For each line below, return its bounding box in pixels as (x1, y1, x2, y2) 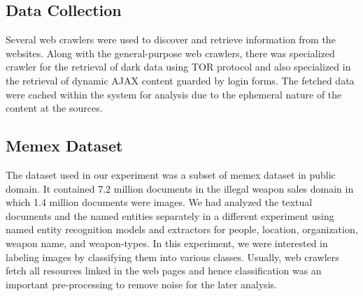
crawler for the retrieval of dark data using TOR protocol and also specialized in (6, 59, 351, 74)
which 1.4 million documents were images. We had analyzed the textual (6, 195, 313, 209)
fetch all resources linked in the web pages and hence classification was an (6, 263, 322, 278)
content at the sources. (6, 101, 103, 115)
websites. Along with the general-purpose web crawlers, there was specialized (6, 45, 335, 60)
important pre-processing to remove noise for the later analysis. (6, 276, 277, 291)
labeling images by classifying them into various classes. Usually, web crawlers (6, 249, 339, 264)
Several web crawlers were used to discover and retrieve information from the (6, 32, 336, 47)
